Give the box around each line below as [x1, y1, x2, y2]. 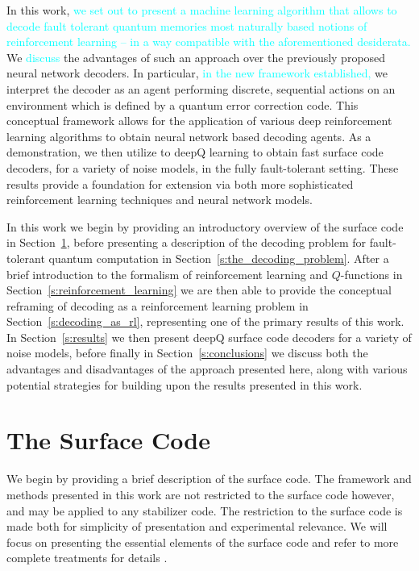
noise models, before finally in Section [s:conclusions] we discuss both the [6, 344, 368, 361]
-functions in [340, 265, 403, 282]
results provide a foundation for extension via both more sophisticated [6, 175, 354, 192]
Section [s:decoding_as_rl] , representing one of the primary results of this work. [6, 313, 404, 330]
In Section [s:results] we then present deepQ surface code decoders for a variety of [6, 328, 412, 345]
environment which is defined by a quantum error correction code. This [6, 96, 359, 113]
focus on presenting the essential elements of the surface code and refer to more [6, 533, 399, 550]
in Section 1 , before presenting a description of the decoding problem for [6, 234, 367, 251]
